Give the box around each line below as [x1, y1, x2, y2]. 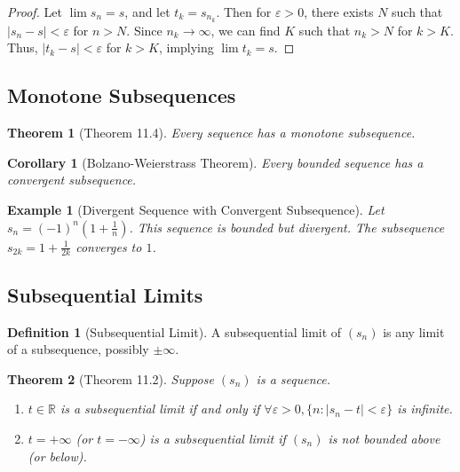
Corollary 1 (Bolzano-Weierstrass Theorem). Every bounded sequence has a [7, 153, 424, 171]
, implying [158, 38, 214, 57]
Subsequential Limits [7, 280, 203, 308]
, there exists [304, 3, 374, 20]
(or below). [28, 446, 87, 465]
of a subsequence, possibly [7, 340, 149, 358]
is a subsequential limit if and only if [59, 399, 260, 418]
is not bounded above [328, 429, 440, 448]
